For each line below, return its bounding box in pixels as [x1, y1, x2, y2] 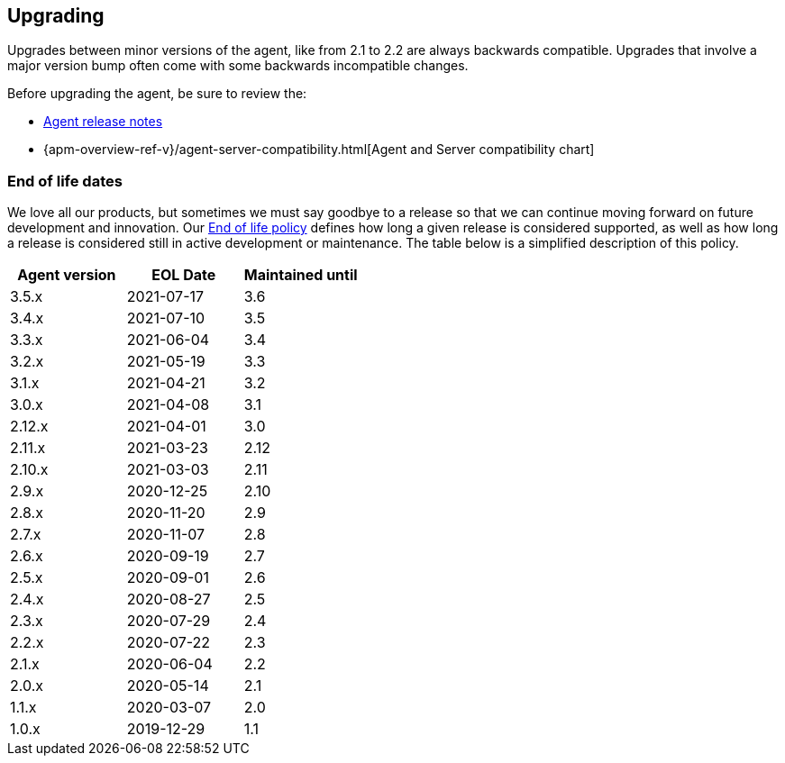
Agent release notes [43, 114, 163, 130]
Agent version [17, 266, 116, 285]
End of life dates [7, 171, 123, 190]
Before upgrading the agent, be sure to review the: [7, 86, 307, 102]
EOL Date [151, 266, 216, 285]
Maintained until [243, 266, 358, 285]
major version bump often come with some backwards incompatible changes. [7, 58, 469, 74]
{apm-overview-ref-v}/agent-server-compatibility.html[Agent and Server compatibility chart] [43, 141, 595, 158]
